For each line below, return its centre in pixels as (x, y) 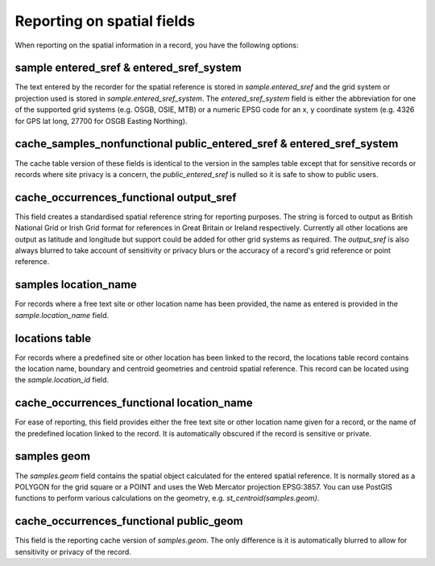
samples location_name (76, 285)
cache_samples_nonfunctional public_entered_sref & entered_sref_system (207, 144)
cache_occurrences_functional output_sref (126, 197)
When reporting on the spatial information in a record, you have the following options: (157, 45)
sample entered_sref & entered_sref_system (128, 68)
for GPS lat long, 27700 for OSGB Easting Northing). (101, 121)
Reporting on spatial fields (105, 21)
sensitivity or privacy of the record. (73, 552)
